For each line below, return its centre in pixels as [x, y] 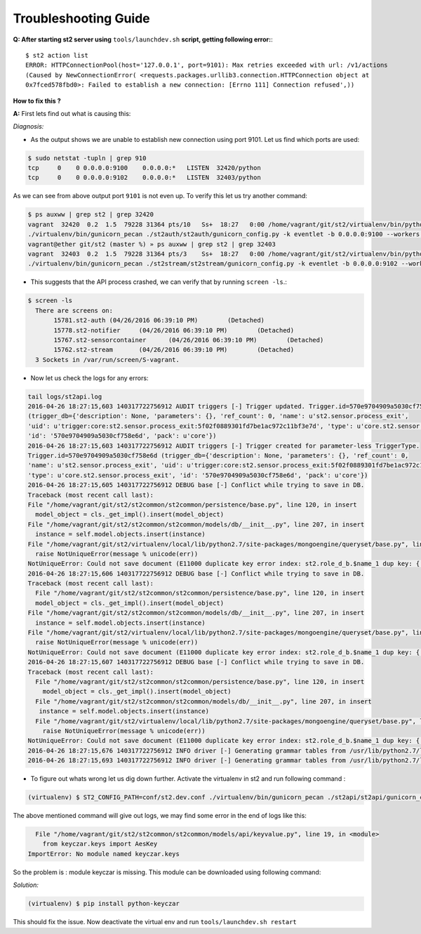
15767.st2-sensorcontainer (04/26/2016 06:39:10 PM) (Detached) [189, 340]
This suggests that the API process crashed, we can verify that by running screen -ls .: [159, 282]
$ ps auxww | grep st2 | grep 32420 [91, 215]
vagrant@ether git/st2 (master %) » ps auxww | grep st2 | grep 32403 [152, 244]
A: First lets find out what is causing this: [72, 113]
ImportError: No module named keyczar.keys [104, 854]
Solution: [26, 885]
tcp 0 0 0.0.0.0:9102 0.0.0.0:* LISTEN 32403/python [144, 178]
